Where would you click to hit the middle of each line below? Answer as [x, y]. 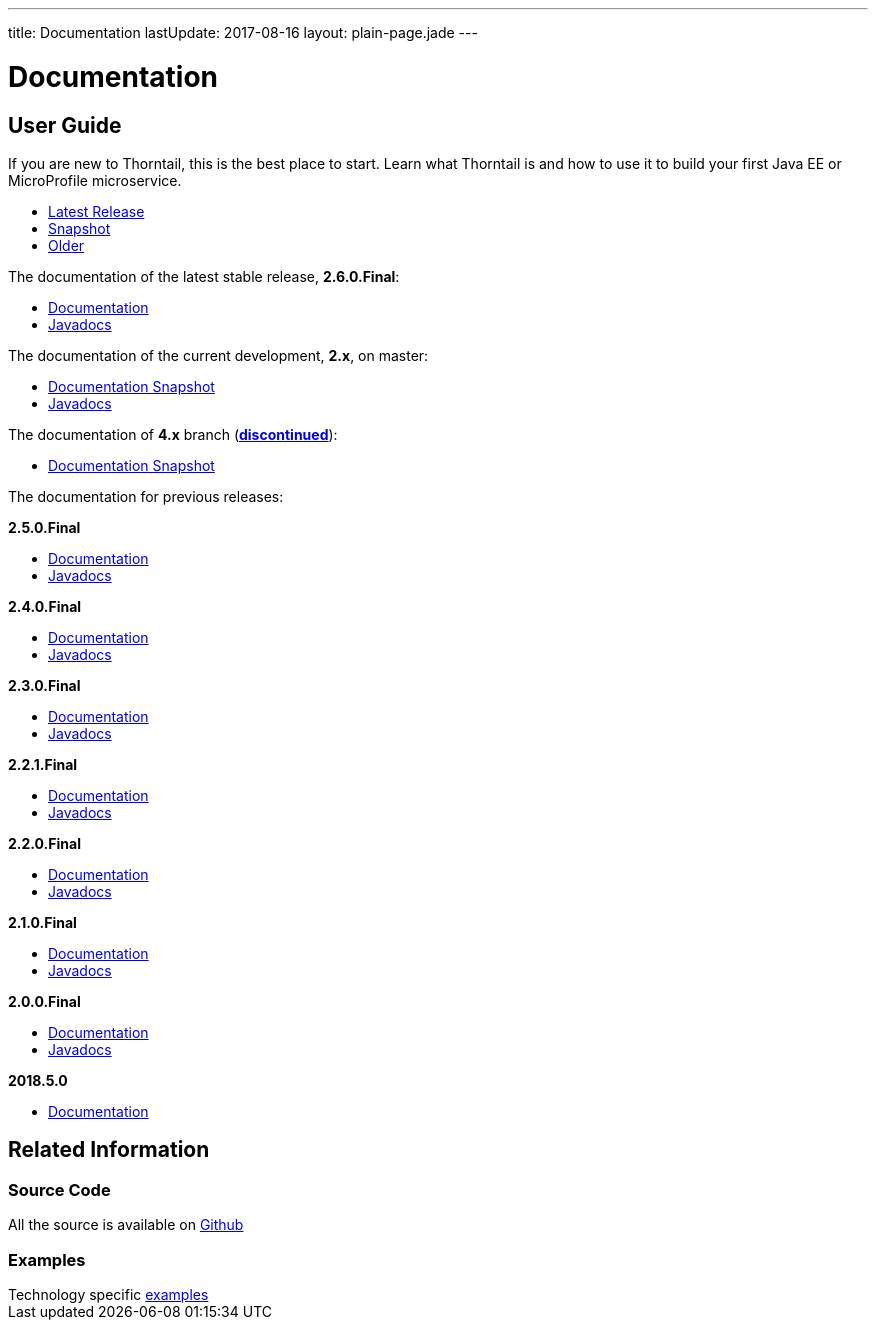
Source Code [59, 1189]
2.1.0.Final [42, 922]
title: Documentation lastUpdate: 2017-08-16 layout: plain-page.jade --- [243, 32]
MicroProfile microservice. [95, 180]
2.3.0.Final [44, 685]
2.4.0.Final [45, 606]
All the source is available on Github [126, 1225]
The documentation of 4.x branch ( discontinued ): [173, 434]
